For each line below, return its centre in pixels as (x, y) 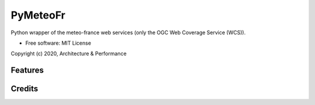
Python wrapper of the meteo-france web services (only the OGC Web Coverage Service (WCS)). (128, 32)
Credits (24, 89)
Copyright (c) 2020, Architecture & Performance (69, 54)
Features (27, 70)
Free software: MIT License (58, 43)
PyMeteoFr (38, 15)
